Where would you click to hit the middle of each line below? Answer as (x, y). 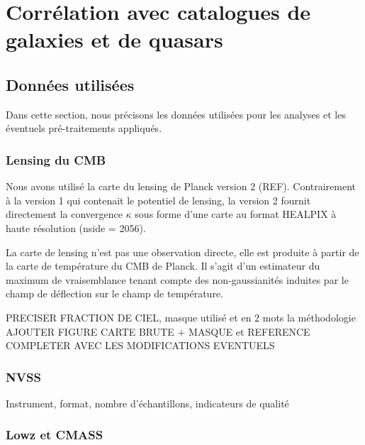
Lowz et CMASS (55, 435)
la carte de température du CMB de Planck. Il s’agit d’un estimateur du (163, 266)
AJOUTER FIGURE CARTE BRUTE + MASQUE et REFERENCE (158, 331)
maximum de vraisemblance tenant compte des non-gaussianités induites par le (177, 279)
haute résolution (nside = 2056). (76, 227)
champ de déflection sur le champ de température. (115, 293)
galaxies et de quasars (114, 39)
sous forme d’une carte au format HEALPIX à (236, 214)
